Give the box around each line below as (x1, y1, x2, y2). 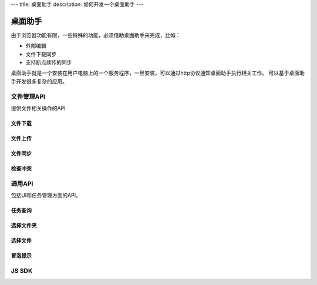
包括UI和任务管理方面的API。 (11, 192, 82, 199)
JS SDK (11, 266, 33, 274)
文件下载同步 (25, 51, 57, 58)
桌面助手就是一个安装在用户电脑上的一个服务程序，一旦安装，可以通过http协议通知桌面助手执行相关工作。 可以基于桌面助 (11, 69, 305, 76)
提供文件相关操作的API (11, 105, 66, 112)
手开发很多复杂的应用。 (11, 78, 68, 85)
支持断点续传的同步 (25, 59, 72, 66)
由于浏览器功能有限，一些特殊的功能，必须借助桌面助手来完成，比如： (11, 31, 181, 38)
